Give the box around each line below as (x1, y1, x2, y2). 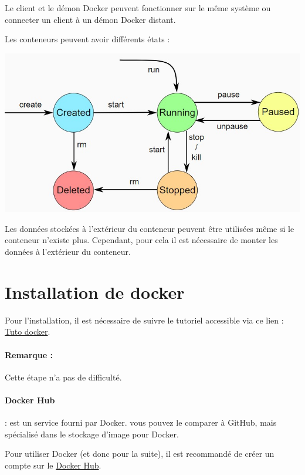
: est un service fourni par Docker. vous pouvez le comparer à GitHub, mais (5, 416, 277, 429)
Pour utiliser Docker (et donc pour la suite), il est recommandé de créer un (5, 447, 274, 460)
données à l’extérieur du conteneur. (5, 245, 131, 258)
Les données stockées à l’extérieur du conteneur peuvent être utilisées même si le (5, 222, 294, 234)
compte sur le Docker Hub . (5, 459, 101, 471)
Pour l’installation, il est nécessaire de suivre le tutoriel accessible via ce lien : (5, 314, 284, 326)
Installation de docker (5, 279, 185, 304)
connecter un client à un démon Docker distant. (5, 13, 176, 25)
